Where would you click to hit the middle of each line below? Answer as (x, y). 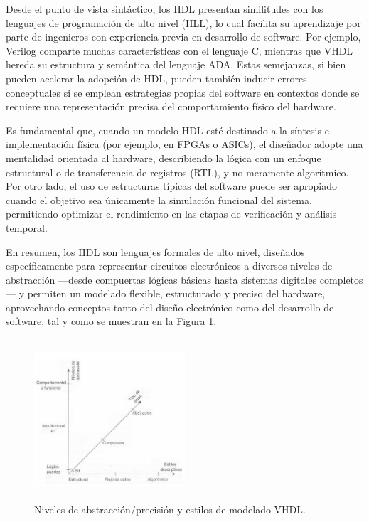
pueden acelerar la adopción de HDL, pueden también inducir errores (156, 78)
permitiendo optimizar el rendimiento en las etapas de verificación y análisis (171, 214)
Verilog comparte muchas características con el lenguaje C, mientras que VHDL (180, 50)
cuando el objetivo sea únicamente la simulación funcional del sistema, (159, 199)
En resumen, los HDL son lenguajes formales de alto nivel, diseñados (155, 251)
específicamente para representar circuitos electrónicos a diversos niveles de (169, 266)
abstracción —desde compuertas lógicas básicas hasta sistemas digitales (161, 279)
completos (341, 279)
